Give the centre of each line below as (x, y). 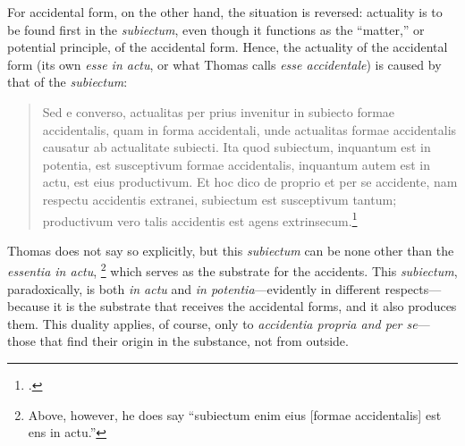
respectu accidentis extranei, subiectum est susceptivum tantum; (220, 199)
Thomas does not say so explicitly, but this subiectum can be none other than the (231, 250)
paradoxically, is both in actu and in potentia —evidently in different (194, 288)
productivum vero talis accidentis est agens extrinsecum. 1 (200, 219)
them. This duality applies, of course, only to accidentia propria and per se (212, 323)
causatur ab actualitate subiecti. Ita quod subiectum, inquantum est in (237, 147)
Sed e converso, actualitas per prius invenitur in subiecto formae (219, 111)
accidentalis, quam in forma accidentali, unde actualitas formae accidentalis (249, 129)
